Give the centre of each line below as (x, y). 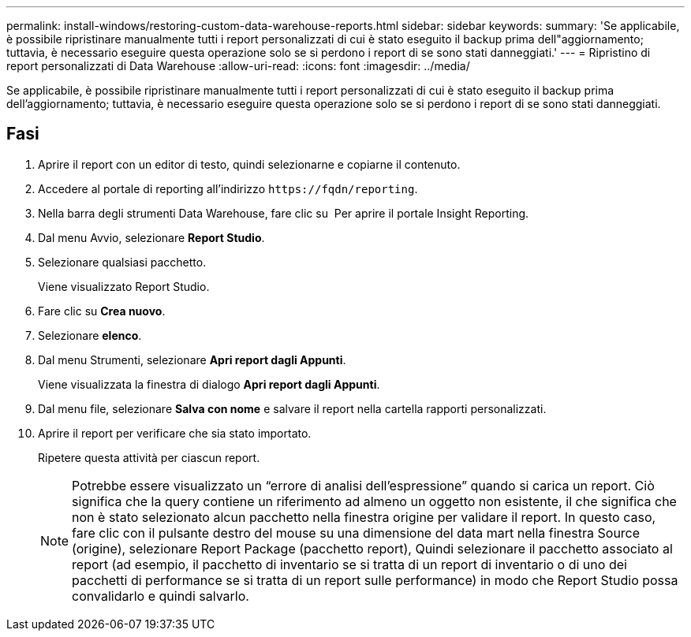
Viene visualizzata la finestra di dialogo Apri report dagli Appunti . (209, 384)
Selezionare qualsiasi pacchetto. (122, 262)
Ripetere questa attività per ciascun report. (149, 457)
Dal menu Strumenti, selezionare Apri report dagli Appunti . (192, 359)
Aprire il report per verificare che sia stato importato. (175, 433)
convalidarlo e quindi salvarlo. (161, 596)
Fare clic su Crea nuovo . (102, 311)
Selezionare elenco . (90, 335)
